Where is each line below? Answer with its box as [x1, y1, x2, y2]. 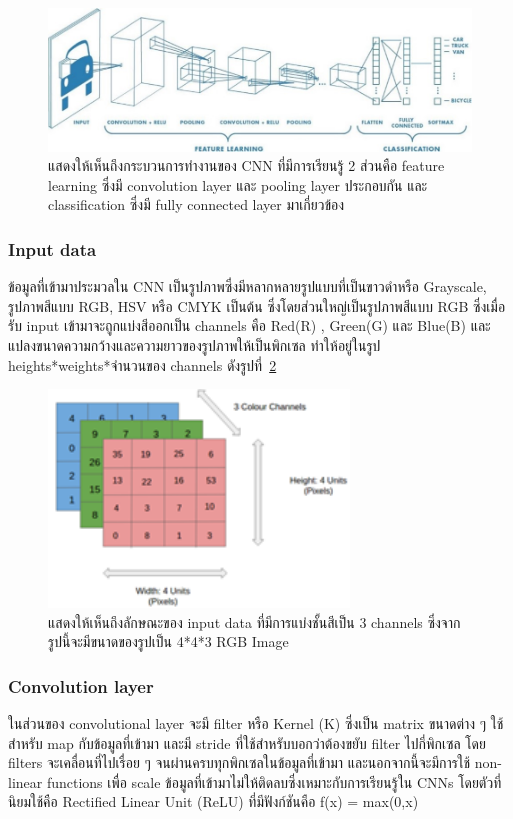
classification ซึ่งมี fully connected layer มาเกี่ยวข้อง [48, 194, 345, 215]
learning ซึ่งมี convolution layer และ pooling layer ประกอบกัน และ [48, 174, 428, 195]
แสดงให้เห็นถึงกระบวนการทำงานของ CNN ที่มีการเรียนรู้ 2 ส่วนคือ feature [48, 155, 445, 176]
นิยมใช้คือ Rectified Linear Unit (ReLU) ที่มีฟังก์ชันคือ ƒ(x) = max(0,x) [8, 791, 419, 812]
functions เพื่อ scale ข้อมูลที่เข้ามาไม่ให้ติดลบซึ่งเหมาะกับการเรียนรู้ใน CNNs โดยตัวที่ [46, 771, 502, 792]
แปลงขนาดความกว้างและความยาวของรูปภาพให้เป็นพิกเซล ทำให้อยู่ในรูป [8, 334, 381, 355]
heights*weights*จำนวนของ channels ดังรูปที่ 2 [8, 354, 277, 375]
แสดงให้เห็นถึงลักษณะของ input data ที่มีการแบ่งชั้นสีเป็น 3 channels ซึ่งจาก [48, 611, 461, 632]
